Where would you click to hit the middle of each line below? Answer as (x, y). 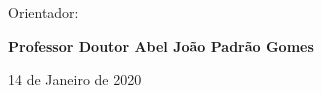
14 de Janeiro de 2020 (75, 79)
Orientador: (43, 12)
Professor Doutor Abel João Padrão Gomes (161, 45)
